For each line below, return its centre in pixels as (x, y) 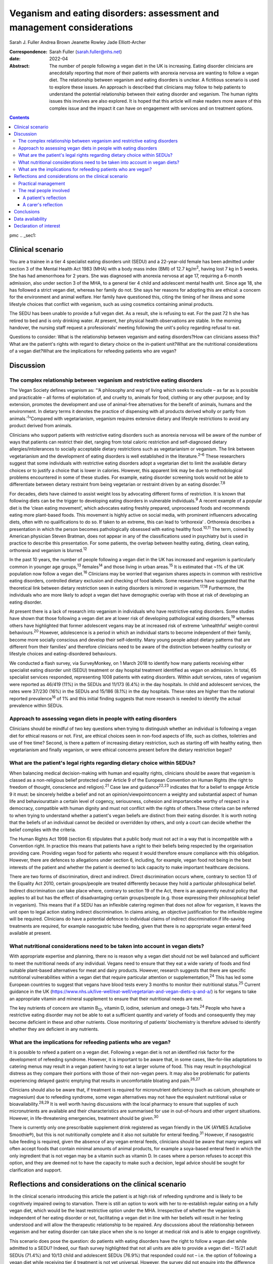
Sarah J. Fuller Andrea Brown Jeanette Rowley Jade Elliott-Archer (78, 42)
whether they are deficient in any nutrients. (54, 1029)
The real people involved (44, 191)
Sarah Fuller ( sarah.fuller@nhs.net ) (86, 52)
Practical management (42, 183)
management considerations (71, 27)
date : (15, 59)
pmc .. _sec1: (23, 235)
